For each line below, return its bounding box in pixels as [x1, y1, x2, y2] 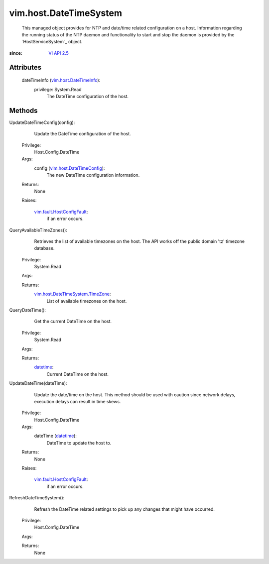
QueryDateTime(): [9, 307, 46, 313]
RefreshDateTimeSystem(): [9, 495, 65, 501]
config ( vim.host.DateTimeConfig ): [34, 165, 105, 171]
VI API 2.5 [48, 50, 69, 56]
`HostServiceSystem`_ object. [21, 39, 83, 45]
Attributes [9, 63, 42, 72]
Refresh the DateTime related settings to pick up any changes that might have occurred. [34, 506, 215, 512]
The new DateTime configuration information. [46, 172, 140, 178]
